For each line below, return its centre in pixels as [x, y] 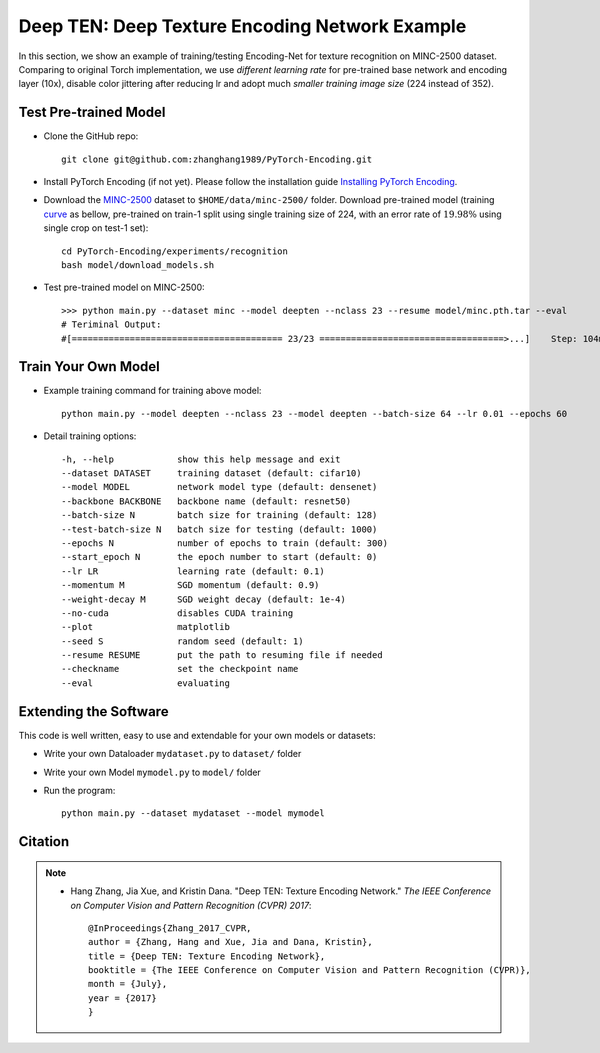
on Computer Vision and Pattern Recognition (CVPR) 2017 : [191, 905]
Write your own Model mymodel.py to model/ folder [152, 772]
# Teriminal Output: [111, 324]
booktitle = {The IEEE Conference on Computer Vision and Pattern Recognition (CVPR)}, [310, 970]
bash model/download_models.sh [138, 264]
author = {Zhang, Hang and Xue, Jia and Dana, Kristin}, [231, 942]
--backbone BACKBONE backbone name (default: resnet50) [206, 501]
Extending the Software [93, 711]
